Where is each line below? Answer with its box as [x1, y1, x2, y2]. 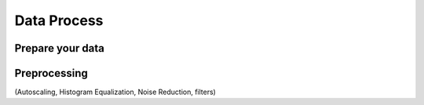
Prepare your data [14, 42, 105, 55]
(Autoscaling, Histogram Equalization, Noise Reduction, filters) [14, 87, 216, 97]
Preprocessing [14, 67, 88, 80]
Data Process [14, 12, 104, 29]
